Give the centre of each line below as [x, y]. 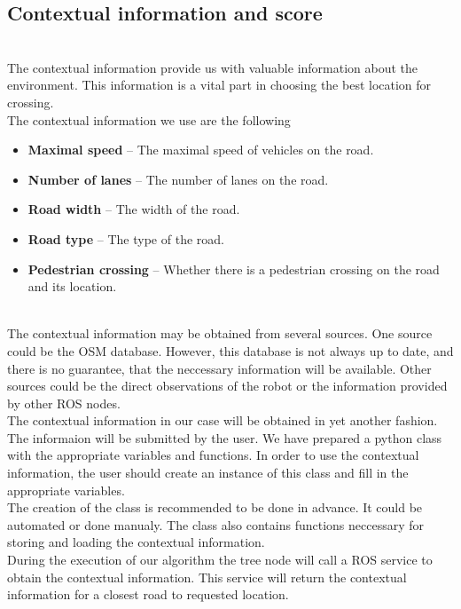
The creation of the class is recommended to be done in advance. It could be [215, 507]
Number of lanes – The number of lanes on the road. [178, 179]
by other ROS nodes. [64, 403]
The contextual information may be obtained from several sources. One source [220, 333]
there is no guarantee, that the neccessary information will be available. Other [219, 368]
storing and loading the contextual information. [136, 542]
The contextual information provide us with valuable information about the [213, 67]
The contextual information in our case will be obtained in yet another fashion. [223, 420]
